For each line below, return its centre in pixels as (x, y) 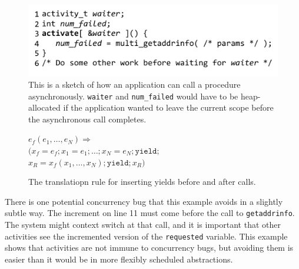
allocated (44, 107)
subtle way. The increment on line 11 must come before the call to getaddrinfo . (150, 213)
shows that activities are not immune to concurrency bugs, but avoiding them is (149, 248)
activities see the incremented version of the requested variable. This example (146, 236)
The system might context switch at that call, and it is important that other (143, 225)
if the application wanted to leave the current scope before (168, 107)
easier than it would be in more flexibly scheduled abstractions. (119, 259)
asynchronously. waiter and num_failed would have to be (133, 96)
